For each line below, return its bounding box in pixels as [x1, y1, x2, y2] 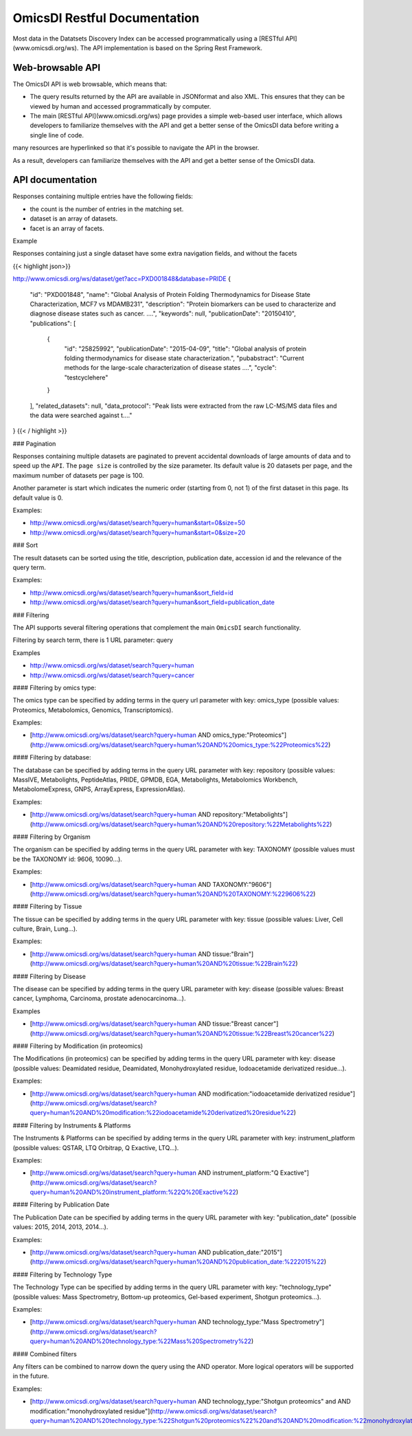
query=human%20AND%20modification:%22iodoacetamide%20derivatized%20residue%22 [30, 1109, 295, 1117]
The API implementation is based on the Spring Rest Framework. [80, 43, 263, 52]
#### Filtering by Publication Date [12, 1200, 110, 1209]
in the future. [12, 1372, 49, 1380]
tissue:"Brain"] [212, 949, 254, 958]
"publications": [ [30, 319, 76, 327]
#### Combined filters [12, 1349, 77, 1358]
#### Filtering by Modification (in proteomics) [12, 1042, 144, 1050]
